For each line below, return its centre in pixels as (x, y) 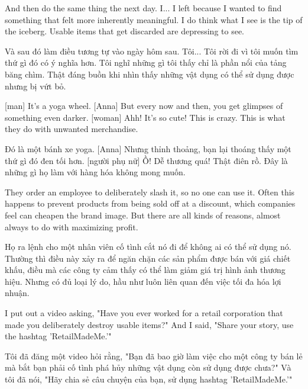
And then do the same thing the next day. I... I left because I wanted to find (143, 8)
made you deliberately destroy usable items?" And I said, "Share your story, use (149, 324)
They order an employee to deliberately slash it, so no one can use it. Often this (150, 192)
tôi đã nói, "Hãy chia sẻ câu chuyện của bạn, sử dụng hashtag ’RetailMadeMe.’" (149, 379)
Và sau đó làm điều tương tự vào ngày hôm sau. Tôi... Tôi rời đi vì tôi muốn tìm (152, 51)
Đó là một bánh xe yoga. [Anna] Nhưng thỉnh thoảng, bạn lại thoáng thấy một (148, 148)
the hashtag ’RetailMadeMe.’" (58, 336)
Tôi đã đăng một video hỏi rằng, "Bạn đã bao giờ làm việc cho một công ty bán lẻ (154, 356)
